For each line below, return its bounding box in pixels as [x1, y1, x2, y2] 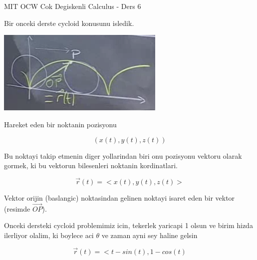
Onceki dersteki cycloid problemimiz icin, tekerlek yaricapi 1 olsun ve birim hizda [4, 220, 253, 231]
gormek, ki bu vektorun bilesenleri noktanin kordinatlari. [4, 160, 178, 171]
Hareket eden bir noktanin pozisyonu [4, 119, 117, 129]
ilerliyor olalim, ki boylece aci [4, 230, 94, 240]
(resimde [4, 203, 30, 214]
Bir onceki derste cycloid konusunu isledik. [4, 17, 134, 28]
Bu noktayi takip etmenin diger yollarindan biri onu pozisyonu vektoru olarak [4, 150, 242, 161]
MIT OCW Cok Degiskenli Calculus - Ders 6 [4, 1, 141, 11]
